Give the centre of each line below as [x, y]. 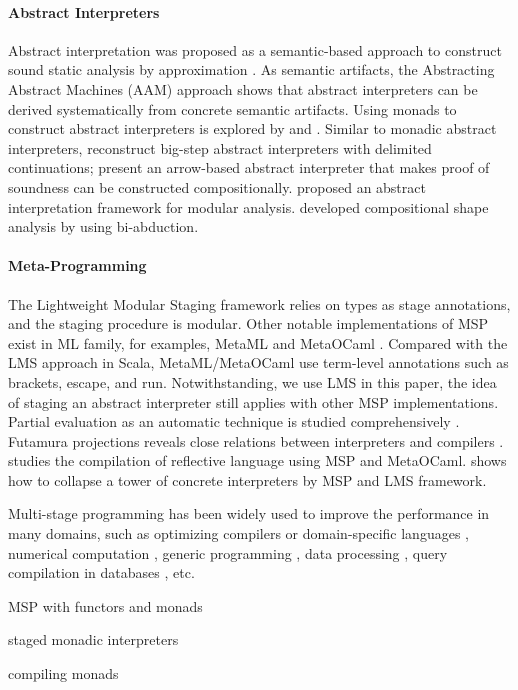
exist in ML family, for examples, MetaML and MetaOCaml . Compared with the [258, 342]
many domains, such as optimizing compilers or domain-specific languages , [238, 533]
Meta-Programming [77, 265]
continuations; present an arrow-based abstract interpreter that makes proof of [249, 167]
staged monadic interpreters [93, 639]
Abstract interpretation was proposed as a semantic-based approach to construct [255, 49]
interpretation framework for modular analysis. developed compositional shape [248, 206]
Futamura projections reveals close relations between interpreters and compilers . [256, 440]
